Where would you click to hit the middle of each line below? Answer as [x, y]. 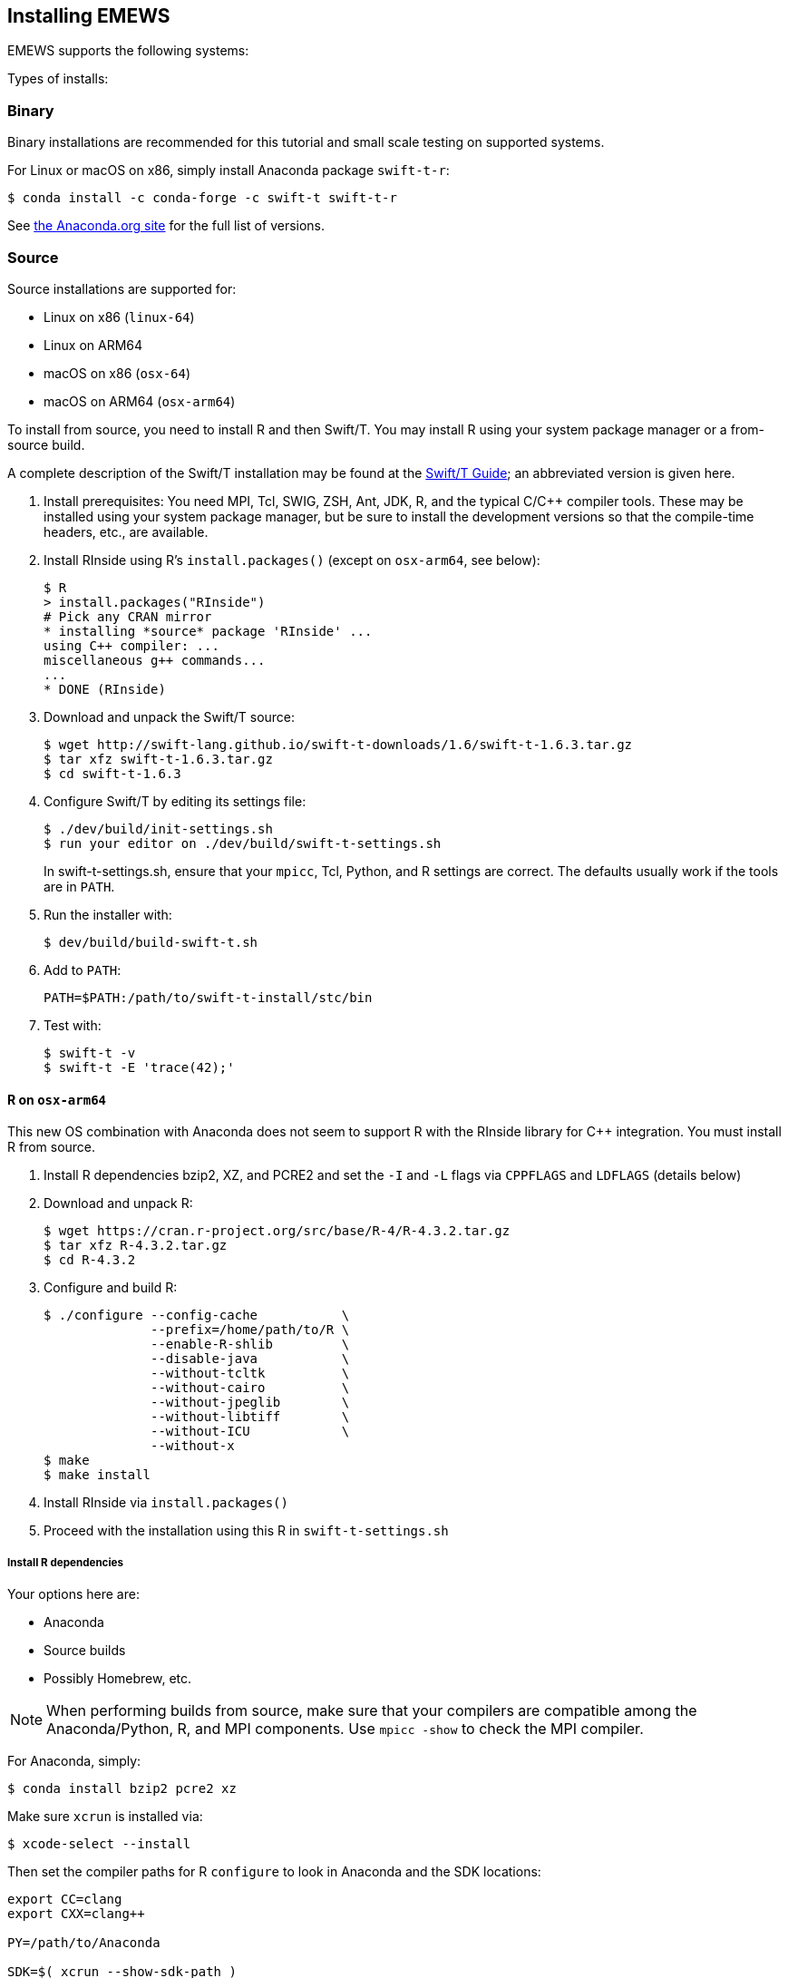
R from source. [52, 1147]
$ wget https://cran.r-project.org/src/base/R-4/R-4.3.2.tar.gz [277, 1231]
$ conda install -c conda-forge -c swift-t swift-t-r [202, 198]
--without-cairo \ [250, 1388]
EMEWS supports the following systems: [128, 51]
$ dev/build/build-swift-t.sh [151, 942]
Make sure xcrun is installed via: [105, 1816]
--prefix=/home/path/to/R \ [250, 1330]
